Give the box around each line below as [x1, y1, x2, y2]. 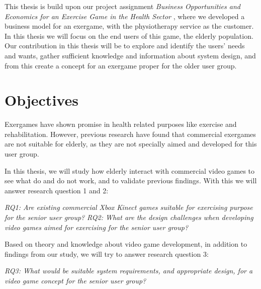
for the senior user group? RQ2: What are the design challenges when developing [5, 212, 253, 223]
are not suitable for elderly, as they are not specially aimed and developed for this [5, 138, 257, 149]
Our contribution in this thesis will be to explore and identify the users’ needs [5, 40, 245, 51]
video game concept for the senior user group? [5, 275, 146, 285]
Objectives [5, 90, 78, 110]
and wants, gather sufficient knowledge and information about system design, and [5, 50, 256, 60]
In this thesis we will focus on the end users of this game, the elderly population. [5, 30, 253, 41]
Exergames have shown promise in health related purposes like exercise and [5, 119, 237, 129]
